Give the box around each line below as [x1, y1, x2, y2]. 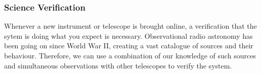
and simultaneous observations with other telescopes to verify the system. [4, 60, 232, 70]
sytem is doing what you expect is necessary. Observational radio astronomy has [4, 30, 253, 41]
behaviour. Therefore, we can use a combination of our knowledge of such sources [4, 50, 256, 60]
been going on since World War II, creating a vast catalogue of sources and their [4, 40, 253, 51]
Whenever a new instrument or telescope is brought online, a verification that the [4, 21, 257, 31]
